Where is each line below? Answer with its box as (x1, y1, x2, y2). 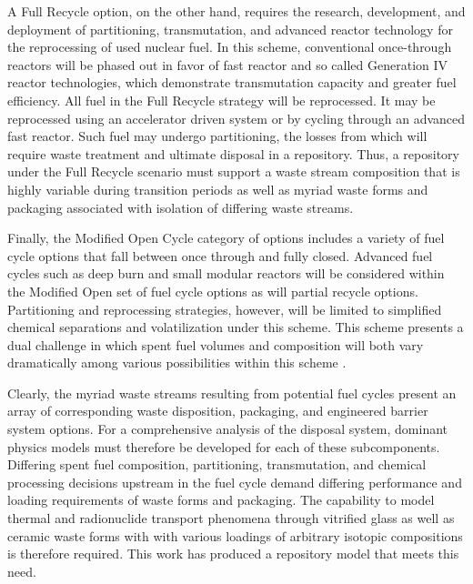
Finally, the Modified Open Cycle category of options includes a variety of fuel (7, 228, 445, 247)
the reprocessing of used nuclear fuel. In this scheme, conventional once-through (7, 37, 452, 56)
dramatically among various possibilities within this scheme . (7, 353, 347, 372)
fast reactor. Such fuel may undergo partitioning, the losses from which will (7, 126, 428, 146)
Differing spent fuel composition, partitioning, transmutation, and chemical (7, 455, 427, 474)
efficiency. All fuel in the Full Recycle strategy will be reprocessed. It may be (7, 90, 436, 109)
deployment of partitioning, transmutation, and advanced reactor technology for (7, 19, 453, 38)
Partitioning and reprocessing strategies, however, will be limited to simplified (7, 299, 442, 318)
